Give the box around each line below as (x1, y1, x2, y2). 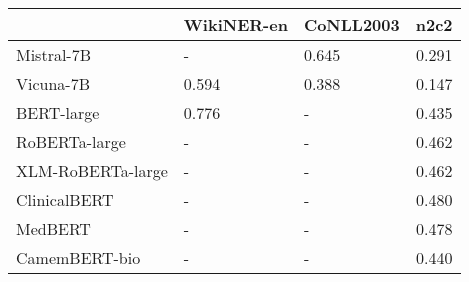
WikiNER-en (183, 13, 288, 36)
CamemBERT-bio (16, 246, 141, 269)
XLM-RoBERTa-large (16, 159, 168, 182)
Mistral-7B (16, 43, 92, 66)
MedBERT (16, 217, 91, 240)
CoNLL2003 (303, 13, 400, 36)
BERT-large (16, 101, 100, 124)
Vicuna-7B (16, 72, 91, 95)
